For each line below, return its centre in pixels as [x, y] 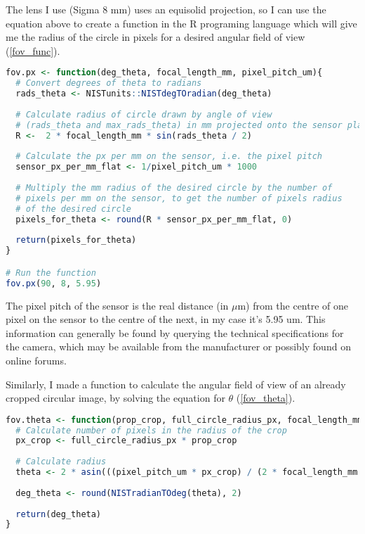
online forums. [36, 360]
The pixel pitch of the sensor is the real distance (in [117, 305]
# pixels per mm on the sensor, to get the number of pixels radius [179, 198]
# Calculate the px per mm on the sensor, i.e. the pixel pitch [169, 157]
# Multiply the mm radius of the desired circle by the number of [174, 188]
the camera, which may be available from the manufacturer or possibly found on [178, 347]
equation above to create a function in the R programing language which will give [181, 23]
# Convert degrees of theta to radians [109, 83]
